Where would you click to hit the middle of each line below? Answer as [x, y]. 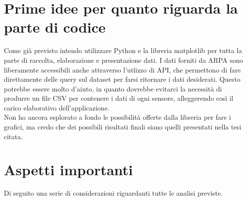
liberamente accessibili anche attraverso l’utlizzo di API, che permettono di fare [122, 69]
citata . [13, 136]
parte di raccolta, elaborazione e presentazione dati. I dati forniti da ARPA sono [123, 60]
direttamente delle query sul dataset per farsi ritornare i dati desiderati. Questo [122, 79]
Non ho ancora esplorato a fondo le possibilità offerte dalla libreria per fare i [117, 117]
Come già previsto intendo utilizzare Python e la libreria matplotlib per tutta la [123, 50]
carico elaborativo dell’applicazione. [57, 107]
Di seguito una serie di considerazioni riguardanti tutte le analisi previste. [113, 193]
